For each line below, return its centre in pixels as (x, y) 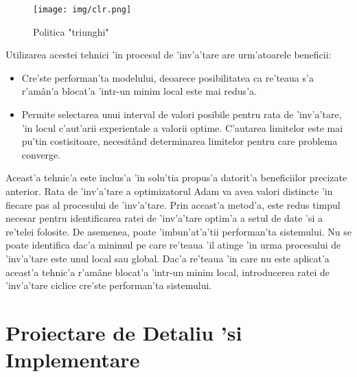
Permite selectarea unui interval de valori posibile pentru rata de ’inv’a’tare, (182, 114)
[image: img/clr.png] (82, 10)
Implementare (73, 359)
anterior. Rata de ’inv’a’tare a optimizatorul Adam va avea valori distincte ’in (169, 191)
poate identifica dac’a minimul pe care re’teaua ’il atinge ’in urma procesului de (173, 245)
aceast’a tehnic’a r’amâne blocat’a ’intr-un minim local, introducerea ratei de (168, 272)
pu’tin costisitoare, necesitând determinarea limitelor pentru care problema (180, 141)
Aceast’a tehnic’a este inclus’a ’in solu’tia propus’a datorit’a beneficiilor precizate (176, 178)
